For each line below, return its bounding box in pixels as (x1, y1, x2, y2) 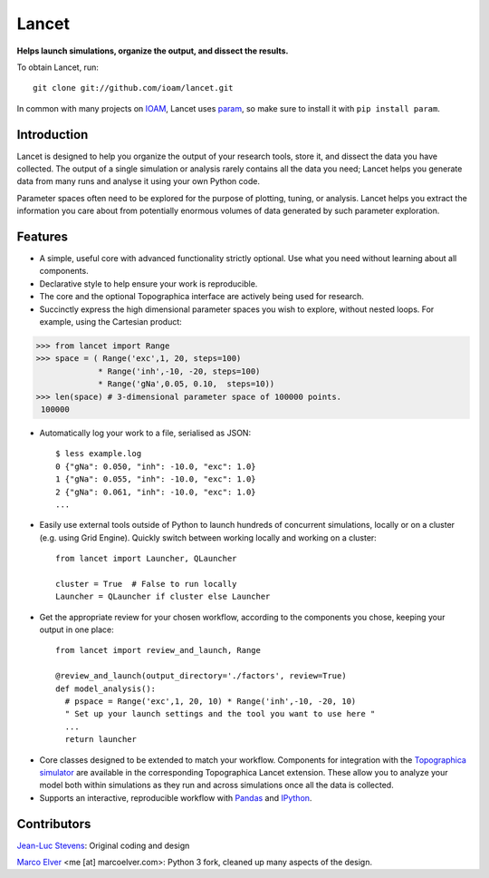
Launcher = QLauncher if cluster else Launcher (55, 591, 271, 602)
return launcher (64, 735, 138, 745)
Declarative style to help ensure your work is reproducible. (39, 278, 258, 289)
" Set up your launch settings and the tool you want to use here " (64, 708, 376, 719)
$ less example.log (55, 449, 142, 459)
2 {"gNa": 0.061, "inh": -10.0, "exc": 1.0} (55, 486, 257, 497)
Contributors (16, 816, 91, 832)
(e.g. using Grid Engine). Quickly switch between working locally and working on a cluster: (39, 532, 378, 543)
